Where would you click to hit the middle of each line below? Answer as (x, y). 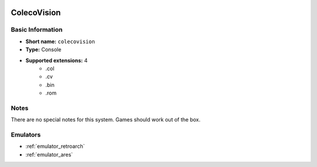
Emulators (26, 135)
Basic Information (37, 30)
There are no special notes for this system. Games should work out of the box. (106, 120)
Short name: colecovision (60, 41)
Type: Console (43, 50)
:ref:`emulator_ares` (49, 154)
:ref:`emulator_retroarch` (55, 147)
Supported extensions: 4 (57, 60)
